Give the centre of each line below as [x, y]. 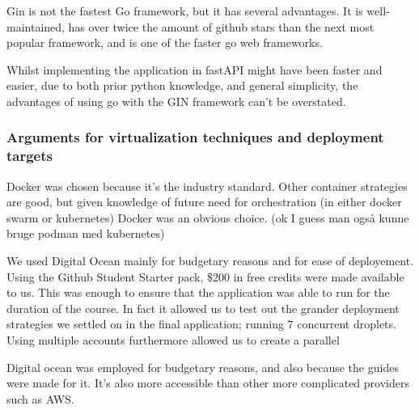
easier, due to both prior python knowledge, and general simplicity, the [182, 85]
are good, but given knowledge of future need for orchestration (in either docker [204, 202]
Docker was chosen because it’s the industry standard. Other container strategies [207, 186]
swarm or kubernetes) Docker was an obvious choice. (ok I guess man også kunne [208, 217]
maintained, [36, 26]
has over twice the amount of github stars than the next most [221, 26]
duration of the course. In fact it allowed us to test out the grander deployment [203, 308]
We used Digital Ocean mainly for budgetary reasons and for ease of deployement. [210, 261]
